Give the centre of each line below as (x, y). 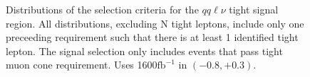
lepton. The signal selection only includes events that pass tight (144, 51)
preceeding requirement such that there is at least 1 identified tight (152, 37)
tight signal (254, 9)
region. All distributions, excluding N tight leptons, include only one (155, 23)
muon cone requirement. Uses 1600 (82, 65)
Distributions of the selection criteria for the (102, 9)
